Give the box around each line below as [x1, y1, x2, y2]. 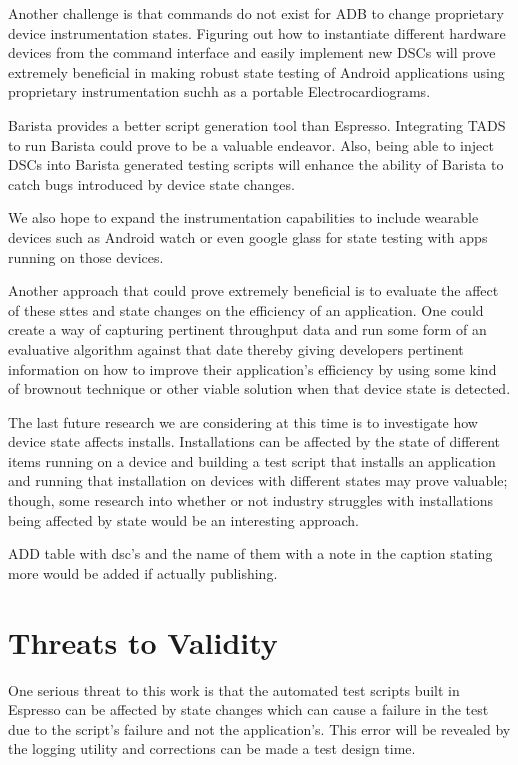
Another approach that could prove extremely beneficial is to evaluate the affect [8, 280, 499, 301]
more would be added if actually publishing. [8, 562, 278, 583]
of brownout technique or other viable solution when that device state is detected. [8, 378, 511, 399]
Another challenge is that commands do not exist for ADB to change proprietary [8, 3, 504, 23]
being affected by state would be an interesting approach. [8, 509, 360, 530]
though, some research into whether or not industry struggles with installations [8, 490, 493, 511]
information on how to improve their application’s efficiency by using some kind [8, 358, 497, 379]
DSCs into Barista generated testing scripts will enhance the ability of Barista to [8, 154, 504, 175]
